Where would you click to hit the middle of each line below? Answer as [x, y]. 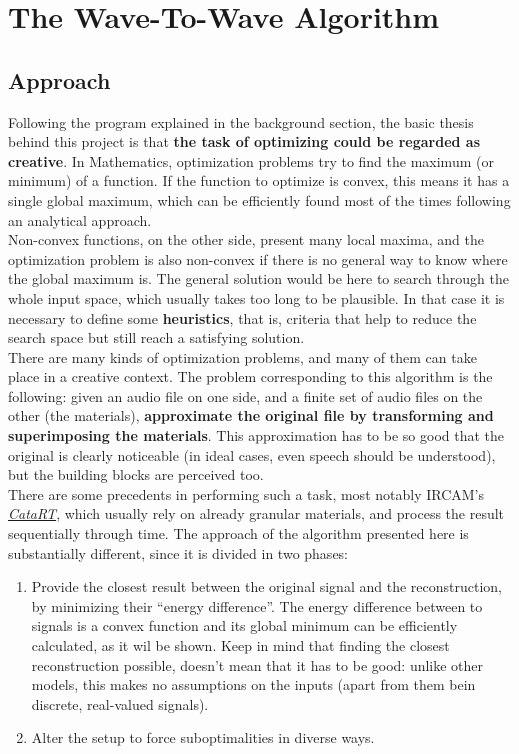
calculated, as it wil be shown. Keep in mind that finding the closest [240, 645]
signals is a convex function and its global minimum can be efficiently [244, 625]
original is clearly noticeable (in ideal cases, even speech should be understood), [252, 454]
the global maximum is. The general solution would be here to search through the [258, 278]
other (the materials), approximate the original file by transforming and [251, 415]
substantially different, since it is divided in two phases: [178, 552]
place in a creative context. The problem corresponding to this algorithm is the [250, 376]
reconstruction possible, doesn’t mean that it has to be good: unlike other [257, 664]
